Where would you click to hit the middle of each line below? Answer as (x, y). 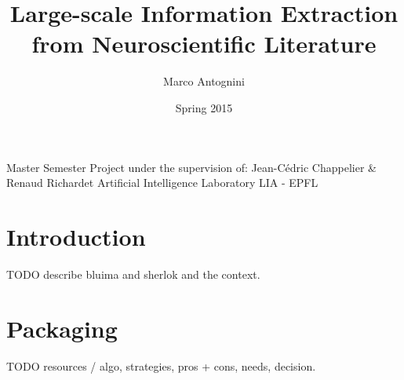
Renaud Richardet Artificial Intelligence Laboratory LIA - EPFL (162, 183)
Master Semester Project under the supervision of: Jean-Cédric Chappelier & (191, 167)
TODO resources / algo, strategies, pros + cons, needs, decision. (161, 365)
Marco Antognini (204, 81)
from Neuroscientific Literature (204, 44)
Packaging (62, 328)
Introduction (76, 236)
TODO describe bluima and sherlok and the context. (133, 274)
